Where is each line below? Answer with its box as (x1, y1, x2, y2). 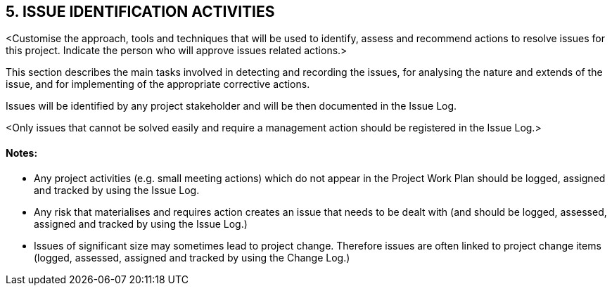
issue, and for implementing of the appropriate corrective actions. (6, 78, 310, 91)
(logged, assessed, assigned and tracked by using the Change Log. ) (34, 251, 350, 264)
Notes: (6, 147, 38, 160)
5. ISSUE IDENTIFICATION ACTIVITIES (6, 3, 275, 20)
